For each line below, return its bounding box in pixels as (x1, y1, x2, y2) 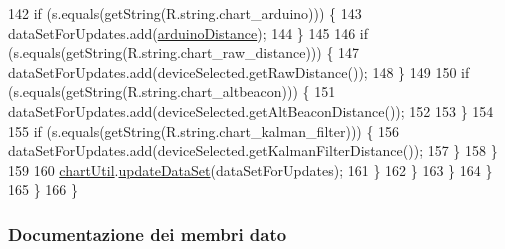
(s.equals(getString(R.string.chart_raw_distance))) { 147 (8, 42, 360, 63)
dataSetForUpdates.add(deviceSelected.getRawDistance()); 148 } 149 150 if (8, 61, 470, 82)
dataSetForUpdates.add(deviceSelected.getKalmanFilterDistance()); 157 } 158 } (8, 140, 498, 161)
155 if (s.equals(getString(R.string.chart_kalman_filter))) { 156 (8, 120, 400, 141)
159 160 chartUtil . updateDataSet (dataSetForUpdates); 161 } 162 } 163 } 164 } (8, 159, 493, 180)
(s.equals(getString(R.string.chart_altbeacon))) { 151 (8, 81, 336, 102)
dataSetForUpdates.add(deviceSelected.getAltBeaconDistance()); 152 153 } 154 (8, 100, 494, 121)
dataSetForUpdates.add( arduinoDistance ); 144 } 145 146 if (8, 22, 369, 43)
